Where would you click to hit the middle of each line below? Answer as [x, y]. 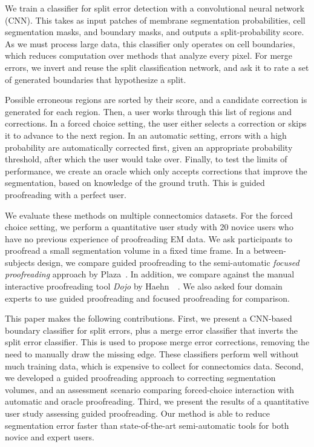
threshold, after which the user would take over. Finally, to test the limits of [146, 159]
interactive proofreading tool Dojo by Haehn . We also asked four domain [144, 286]
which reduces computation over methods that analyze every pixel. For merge [149, 55]
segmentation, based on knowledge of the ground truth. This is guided [135, 183]
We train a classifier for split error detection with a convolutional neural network [155, 8]
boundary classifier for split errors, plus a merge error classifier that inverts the [152, 330]
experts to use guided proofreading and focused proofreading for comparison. [147, 298]
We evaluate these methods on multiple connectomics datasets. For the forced [149, 215]
